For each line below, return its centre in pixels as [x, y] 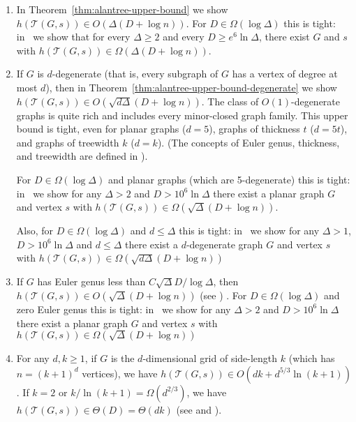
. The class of [230, 101]
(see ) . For [223, 295]
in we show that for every [73, 37]
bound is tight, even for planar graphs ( [101, 129]
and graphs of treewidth [68, 142]
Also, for [35, 231]
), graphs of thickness [254, 129]
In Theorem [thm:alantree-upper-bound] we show [122, 9]
